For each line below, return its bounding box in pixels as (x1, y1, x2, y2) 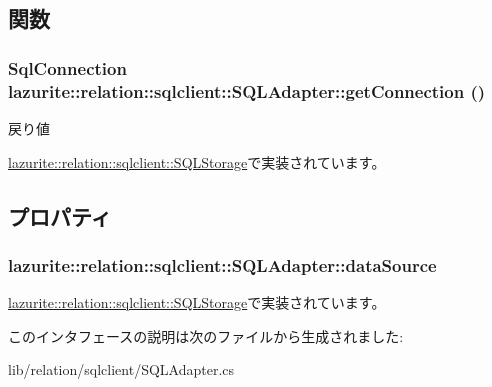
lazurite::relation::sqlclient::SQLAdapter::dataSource (8, 252, 437, 277)
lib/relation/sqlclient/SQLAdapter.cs (8, 359, 235, 380)
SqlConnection (8, 55, 127, 80)
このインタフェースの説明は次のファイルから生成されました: (8, 325, 404, 346)
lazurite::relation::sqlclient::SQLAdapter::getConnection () (8, 78, 486, 103)
